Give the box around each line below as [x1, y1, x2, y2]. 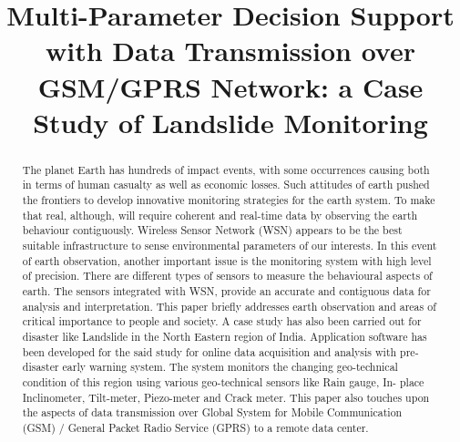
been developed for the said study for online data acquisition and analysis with [22, 344, 397, 359]
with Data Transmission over [46, 32, 415, 69]
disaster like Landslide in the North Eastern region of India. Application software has [22, 328, 427, 344]
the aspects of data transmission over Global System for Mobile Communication [22, 405, 403, 420]
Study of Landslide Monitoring [33, 103, 428, 140]
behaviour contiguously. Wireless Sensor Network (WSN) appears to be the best [22, 222, 403, 238]
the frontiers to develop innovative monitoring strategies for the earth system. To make [22, 192, 435, 208]
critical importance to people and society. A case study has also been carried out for [22, 314, 422, 329]
